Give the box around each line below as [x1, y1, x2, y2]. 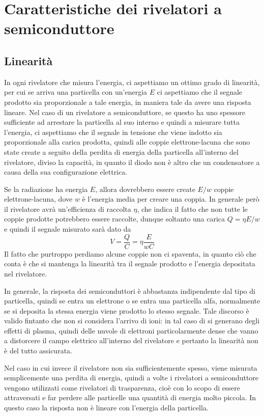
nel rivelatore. [4, 268, 47, 279]
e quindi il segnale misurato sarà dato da [4, 224, 131, 234]
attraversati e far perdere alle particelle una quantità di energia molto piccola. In [4, 392, 256, 403]
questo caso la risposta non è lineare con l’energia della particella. [4, 402, 209, 413]
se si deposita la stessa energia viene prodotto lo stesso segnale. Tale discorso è [4, 305, 249, 316]
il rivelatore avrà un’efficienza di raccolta [4, 203, 131, 214]
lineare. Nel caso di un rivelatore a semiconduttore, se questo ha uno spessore [4, 106, 245, 117]
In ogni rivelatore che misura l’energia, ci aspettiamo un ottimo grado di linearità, [4, 76, 260, 87]
